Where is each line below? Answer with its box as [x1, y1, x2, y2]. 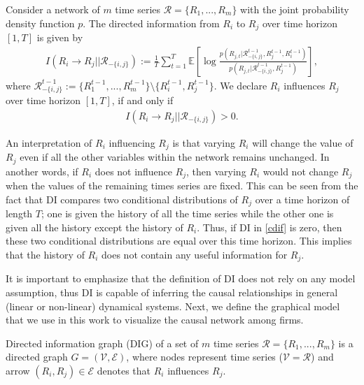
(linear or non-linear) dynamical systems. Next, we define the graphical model [6, 298, 340, 313]
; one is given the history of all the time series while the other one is [41, 206, 334, 221]
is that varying [172, 135, 236, 150]
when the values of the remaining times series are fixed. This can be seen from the [6, 178, 358, 193]
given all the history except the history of [6, 219, 183, 234]
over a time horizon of [255, 191, 350, 206]
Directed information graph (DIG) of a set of [6, 335, 199, 350]
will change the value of [252, 135, 353, 150]
